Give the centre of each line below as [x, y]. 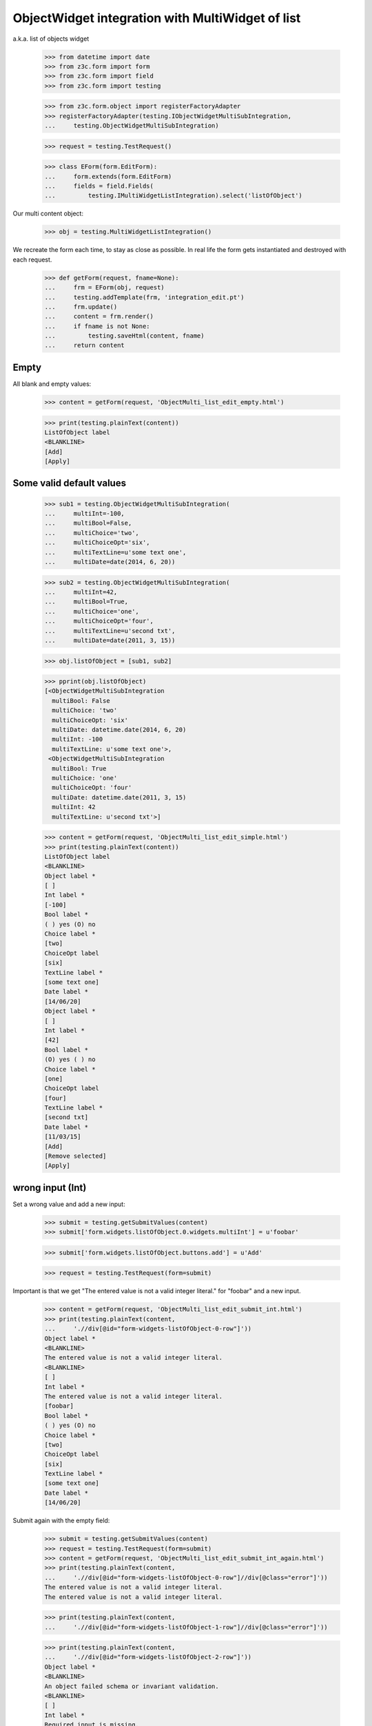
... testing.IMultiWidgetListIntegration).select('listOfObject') [174, 196]
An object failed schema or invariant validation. [132, 1686]
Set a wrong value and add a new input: [69, 1204]
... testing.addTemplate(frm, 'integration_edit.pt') [144, 297]
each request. [32, 260]
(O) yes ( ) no [70, 1059]
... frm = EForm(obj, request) [104, 288]
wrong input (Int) [50, 1187]
